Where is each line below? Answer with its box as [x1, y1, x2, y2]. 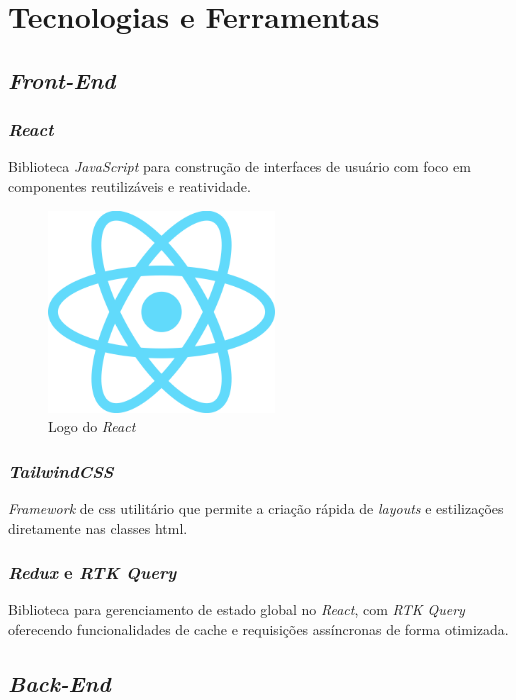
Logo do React [48, 416, 136, 437]
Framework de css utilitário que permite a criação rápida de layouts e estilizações [8, 497, 504, 518]
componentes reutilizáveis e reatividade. [8, 175, 251, 196]
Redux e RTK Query [8, 560, 177, 585]
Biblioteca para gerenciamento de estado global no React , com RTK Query [8, 599, 465, 620]
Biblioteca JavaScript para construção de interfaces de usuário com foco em [8, 156, 471, 177]
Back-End [8, 667, 111, 698]
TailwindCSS [8, 458, 114, 483]
